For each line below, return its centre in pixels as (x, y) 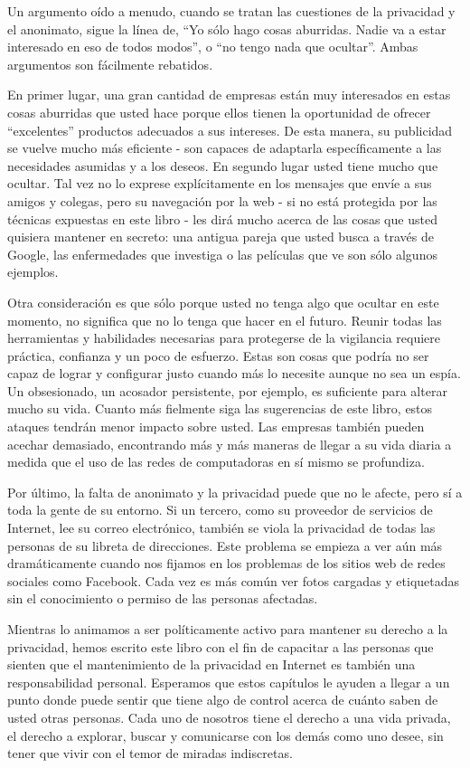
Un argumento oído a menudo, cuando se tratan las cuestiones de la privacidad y (231, 11)
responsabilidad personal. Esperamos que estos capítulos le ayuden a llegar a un (229, 682)
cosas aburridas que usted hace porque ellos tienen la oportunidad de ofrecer (219, 112)
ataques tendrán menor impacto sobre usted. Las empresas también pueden (216, 427)
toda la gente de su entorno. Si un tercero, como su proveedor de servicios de (220, 510)
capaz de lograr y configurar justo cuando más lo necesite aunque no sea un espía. (234, 373)
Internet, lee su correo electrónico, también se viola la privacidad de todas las (221, 528)
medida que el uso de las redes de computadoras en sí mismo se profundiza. (216, 462)
